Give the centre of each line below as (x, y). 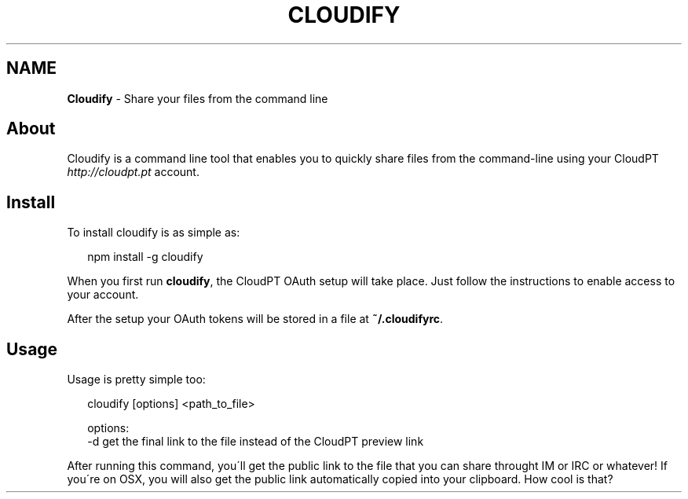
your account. (103, 295)
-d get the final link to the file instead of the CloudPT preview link (256, 442)
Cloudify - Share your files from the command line (198, 98)
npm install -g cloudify (145, 257)
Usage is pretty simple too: (136, 380)
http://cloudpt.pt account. (133, 172)
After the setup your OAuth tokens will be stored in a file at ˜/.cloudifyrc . (255, 319)
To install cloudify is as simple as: (154, 233)
